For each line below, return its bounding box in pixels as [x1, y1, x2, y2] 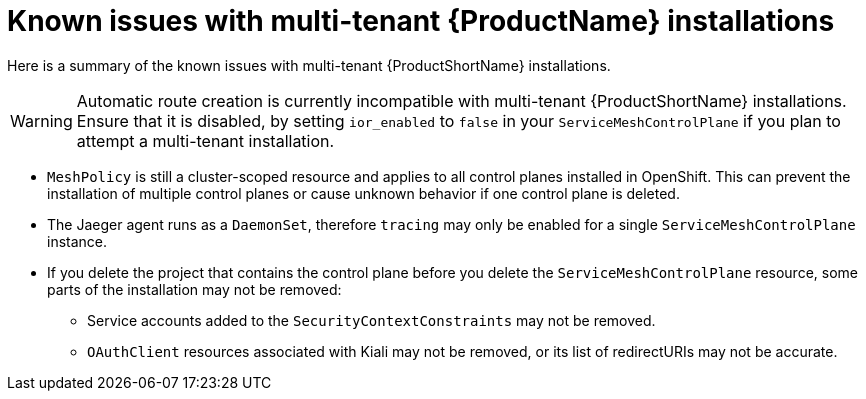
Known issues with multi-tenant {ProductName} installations [7, 4, 835, 38]
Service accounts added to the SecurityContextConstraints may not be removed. [87, 311, 656, 329]
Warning [10, 110, 73, 131]
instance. [47, 232, 108, 250]
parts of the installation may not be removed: [47, 280, 342, 298]
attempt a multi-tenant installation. [76, 130, 335, 151]
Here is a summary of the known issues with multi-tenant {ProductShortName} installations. [7, 56, 611, 74]
